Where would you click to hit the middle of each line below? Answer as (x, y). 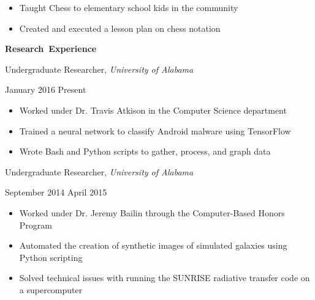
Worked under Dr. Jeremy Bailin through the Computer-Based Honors (152, 212)
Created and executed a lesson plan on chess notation (120, 28)
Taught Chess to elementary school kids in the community (129, 7)
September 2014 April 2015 (56, 192)
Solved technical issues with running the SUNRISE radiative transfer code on (165, 278)
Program (36, 225)
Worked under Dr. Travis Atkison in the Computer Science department (153, 110)
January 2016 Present (46, 90)
